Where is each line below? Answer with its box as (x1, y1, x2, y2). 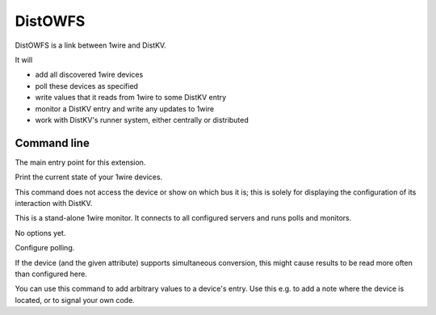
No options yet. (15, 228, 66, 237)
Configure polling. (15, 243, 75, 253)
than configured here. (15, 269, 88, 279)
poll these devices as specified (35, 81, 139, 90)
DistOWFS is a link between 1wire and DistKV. (15, 40, 167, 50)
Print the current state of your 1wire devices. (15, 172, 163, 182)
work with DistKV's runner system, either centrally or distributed (35, 115, 249, 124)
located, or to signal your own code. (15, 295, 135, 304)
